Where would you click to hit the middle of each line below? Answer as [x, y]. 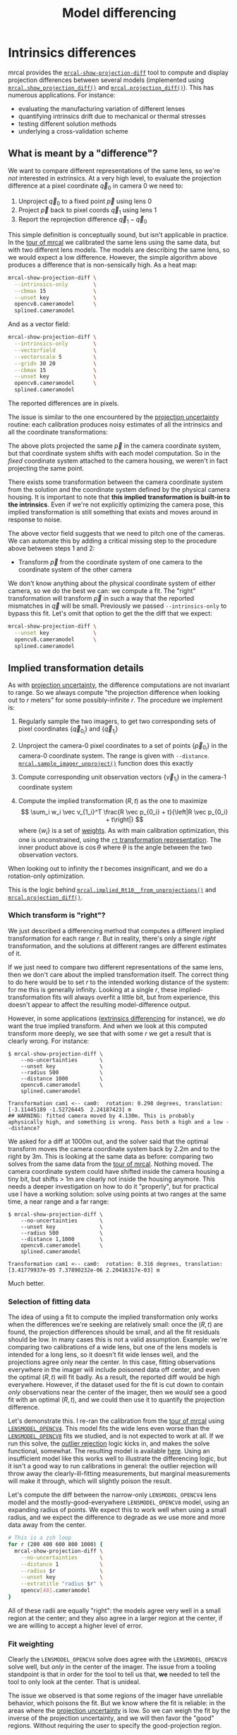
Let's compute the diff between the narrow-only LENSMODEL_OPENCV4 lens [113, 1495]
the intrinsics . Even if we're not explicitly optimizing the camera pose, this [116, 505]
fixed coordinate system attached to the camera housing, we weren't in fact [118, 461]
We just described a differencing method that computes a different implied [116, 930]
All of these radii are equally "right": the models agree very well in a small [115, 1610]
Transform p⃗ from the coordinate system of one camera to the [110, 562]
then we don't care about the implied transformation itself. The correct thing [118, 974]
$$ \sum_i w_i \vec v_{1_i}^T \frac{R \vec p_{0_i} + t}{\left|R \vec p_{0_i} [124, 812]
